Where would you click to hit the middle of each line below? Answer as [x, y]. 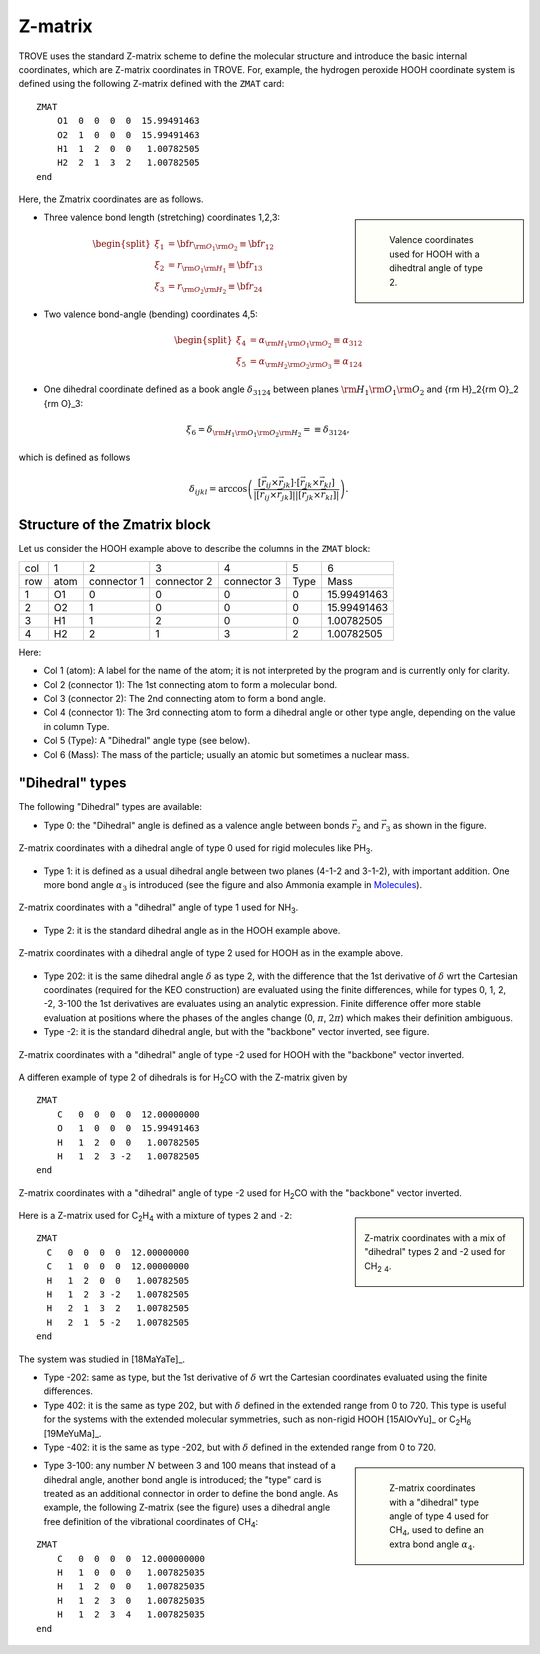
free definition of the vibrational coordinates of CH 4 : [151, 1522]
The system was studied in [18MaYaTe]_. [101, 1359]
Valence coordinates [431, 240]
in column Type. [76, 726]
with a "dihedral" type [434, 1502]
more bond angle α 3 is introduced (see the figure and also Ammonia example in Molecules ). [233, 886]
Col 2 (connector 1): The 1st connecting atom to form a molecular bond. [190, 684]
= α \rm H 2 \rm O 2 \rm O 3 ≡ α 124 [306, 363]
